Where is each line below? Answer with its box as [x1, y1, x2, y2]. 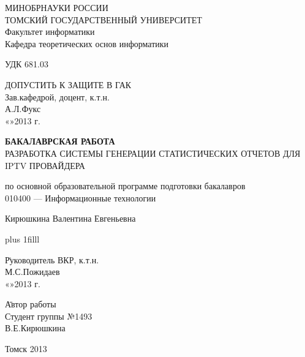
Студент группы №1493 [5, 309, 92, 322]
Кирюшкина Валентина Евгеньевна [5, 212, 136, 225]
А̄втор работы [5, 298, 56, 310]
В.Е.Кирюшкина [5, 321, 66, 334]
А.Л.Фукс [5, 102, 41, 115]
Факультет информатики [5, 25, 95, 38]
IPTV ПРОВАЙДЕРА [5, 159, 85, 171]
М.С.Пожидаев [5, 265, 60, 278]
